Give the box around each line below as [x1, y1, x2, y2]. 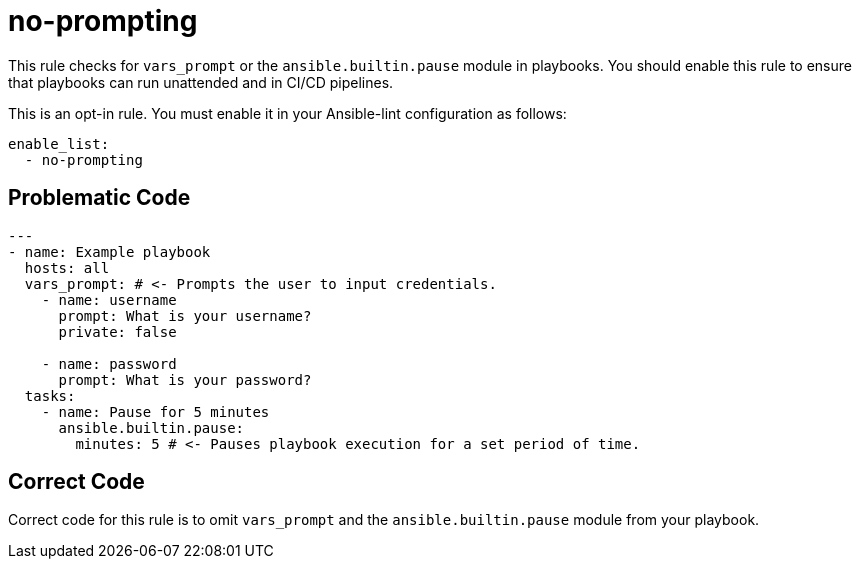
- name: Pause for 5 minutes [41, 403, 270, 420]
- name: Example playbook [8, 243, 211, 260]
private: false [58, 323, 177, 340]
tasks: [24, 387, 76, 404]
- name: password [41, 355, 177, 372]
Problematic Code [8, 185, 191, 211]
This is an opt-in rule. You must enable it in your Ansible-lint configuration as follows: [8, 104, 567, 122]
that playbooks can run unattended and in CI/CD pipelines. [8, 73, 394, 91]
